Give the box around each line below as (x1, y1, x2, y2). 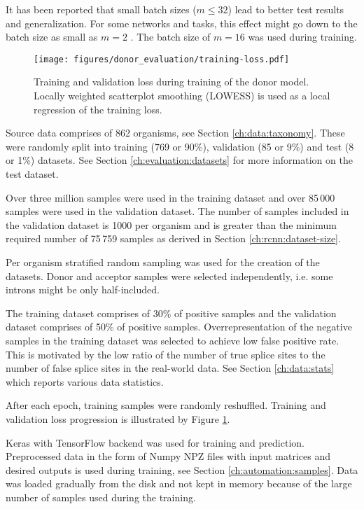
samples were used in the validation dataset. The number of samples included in (6, 204, 349, 218)
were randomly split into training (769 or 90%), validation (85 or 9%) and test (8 (6, 139, 354, 153)
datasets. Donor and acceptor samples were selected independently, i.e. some (6, 268, 333, 283)
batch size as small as (6, 29, 98, 44)
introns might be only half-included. (6, 282, 160, 297)
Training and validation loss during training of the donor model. (34, 74, 309, 89)
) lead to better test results (227, 2, 344, 16)
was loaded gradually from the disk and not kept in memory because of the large (6, 476, 352, 491)
